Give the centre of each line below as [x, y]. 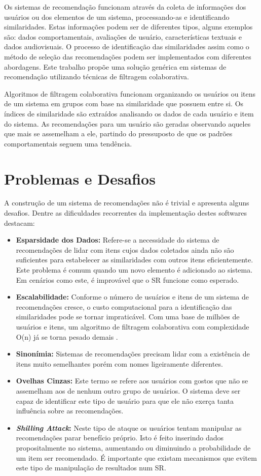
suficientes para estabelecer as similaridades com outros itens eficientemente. [135, 260]
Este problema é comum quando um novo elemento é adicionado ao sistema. [134, 270]
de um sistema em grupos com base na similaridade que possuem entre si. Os [124, 103]
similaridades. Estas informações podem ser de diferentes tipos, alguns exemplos [128, 27]
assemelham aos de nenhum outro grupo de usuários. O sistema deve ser [128, 390]
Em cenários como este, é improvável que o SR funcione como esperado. [127, 279]
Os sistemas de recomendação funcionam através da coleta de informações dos [125, 7]
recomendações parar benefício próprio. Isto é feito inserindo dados [120, 438]
